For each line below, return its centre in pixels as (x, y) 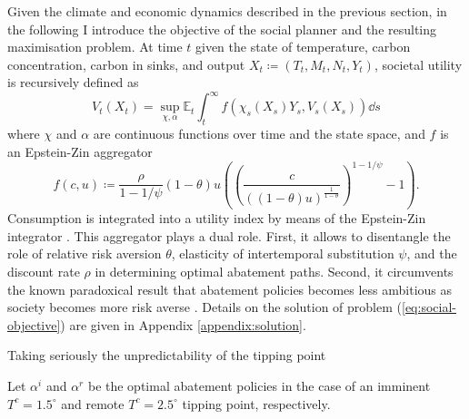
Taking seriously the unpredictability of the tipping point (167, 355)
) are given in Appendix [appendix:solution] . (183, 324)
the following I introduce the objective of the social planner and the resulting (222, 29)
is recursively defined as (73, 82)
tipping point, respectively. (256, 403)
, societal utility (418, 64)
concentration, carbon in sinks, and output (126, 64)
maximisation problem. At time (95, 47)
